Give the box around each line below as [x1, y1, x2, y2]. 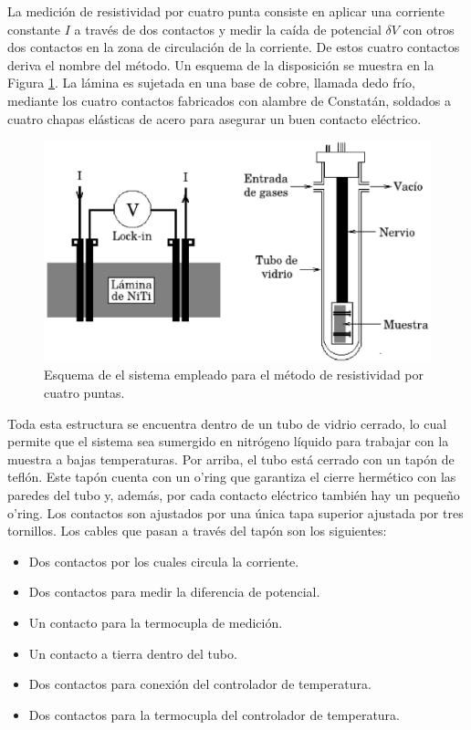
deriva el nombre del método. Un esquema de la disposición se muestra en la [7, 55, 434, 74]
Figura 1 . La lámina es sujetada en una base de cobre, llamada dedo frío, [7, 73, 415, 92]
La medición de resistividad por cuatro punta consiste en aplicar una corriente [7, 2, 445, 20]
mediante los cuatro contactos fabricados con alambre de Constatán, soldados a [7, 90, 451, 109]
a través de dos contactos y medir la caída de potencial [74, 19, 382, 38]
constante [7, 19, 61, 38]
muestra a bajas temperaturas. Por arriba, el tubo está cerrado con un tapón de [7, 449, 455, 468]
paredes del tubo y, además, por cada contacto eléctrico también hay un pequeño [7, 485, 460, 504]
